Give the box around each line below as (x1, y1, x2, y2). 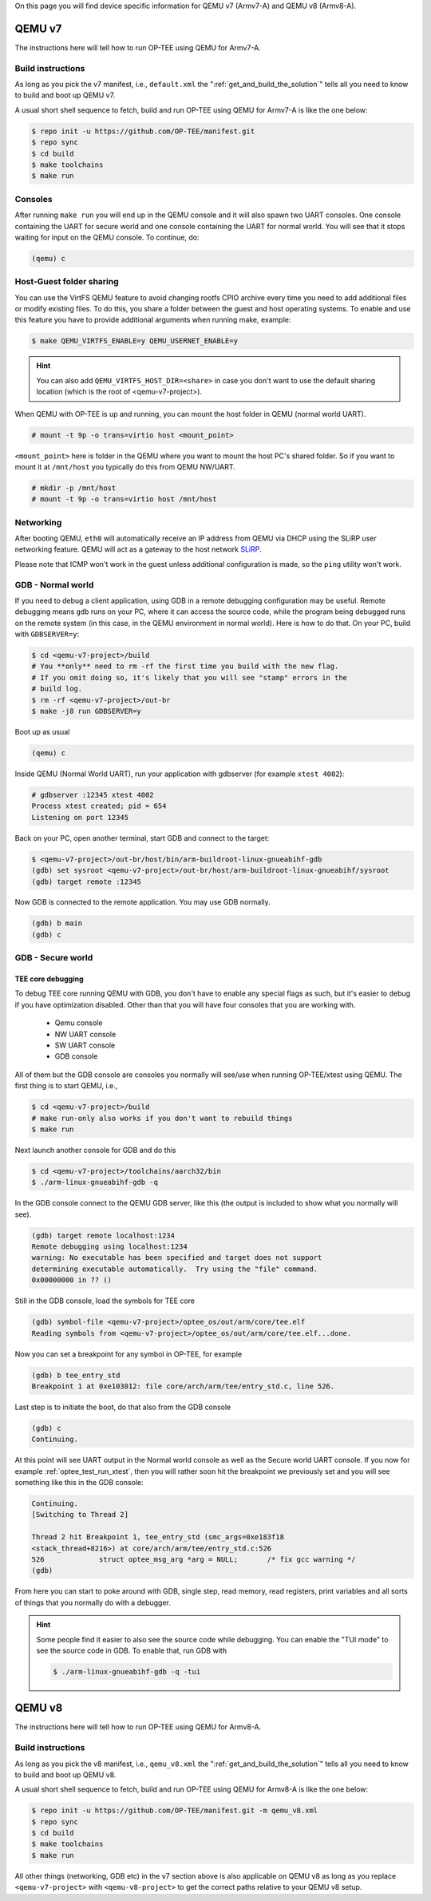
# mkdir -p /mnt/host (31, 483, 117, 493)
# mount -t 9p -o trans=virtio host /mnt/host (31, 495, 217, 504)
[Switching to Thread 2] (31, 1510, 129, 1519)
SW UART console (54, 1040, 116, 1050)
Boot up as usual (14, 727, 70, 737)
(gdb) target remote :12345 (31, 877, 141, 886)
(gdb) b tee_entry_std (31, 1370, 121, 1380)
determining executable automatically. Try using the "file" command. (31, 1264, 318, 1273)
